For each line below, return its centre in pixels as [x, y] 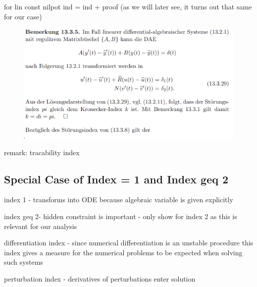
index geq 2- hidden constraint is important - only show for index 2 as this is [121, 216]
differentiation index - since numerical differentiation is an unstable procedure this [129, 243]
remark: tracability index [42, 152]
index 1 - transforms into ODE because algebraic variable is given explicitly [119, 200]
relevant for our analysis [41, 226]
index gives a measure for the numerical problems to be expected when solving [123, 252]
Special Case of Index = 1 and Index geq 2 [116, 179]
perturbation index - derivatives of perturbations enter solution [100, 279]
